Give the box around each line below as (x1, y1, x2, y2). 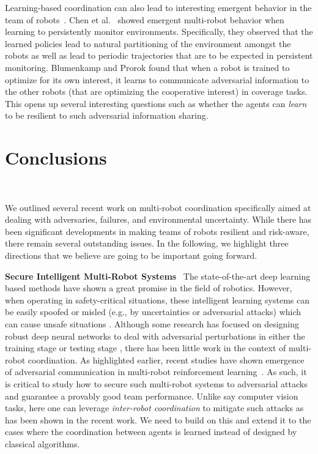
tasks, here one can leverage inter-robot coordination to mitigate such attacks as (5, 401, 304, 414)
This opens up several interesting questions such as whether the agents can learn (5, 97, 307, 110)
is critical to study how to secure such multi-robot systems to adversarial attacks (5, 377, 308, 390)
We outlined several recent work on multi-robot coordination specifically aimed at (5, 201, 311, 214)
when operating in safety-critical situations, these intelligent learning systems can (5, 293, 310, 306)
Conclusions (5, 145, 107, 170)
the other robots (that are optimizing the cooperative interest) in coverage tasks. (5, 85, 308, 98)
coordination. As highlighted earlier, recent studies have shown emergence (28, 353, 305, 366)
